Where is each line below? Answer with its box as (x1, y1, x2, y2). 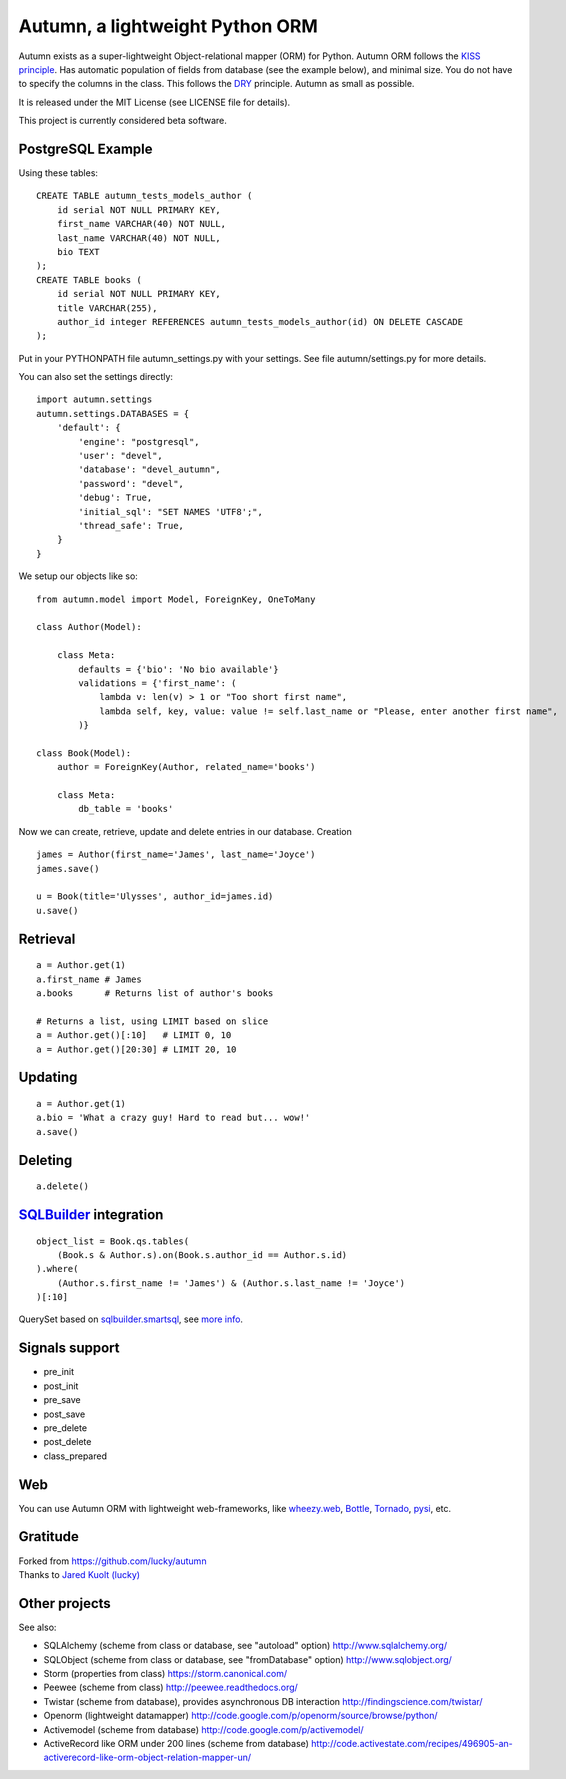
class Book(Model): (36, 747, 132, 759)
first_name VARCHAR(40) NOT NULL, (56, 218, 227, 230)
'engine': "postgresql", (78, 436, 200, 447)
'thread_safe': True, (78, 520, 185, 531)
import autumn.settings (36, 394, 153, 405)
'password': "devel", (78, 478, 185, 489)
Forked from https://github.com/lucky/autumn (18, 1555, 207, 1567)
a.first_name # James (36, 973, 142, 985)
